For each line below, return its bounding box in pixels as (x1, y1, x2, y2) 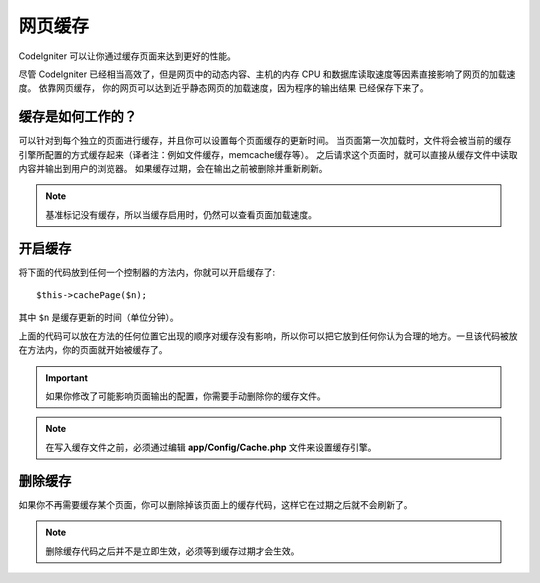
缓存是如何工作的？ (18, 108, 137, 125)
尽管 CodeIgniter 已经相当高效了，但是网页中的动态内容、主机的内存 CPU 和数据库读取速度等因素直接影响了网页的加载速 (18, 68, 516, 80)
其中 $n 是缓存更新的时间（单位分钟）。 (18, 311, 179, 324)
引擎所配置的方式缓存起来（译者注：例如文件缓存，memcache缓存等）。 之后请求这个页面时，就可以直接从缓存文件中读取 (18, 148, 519, 160)
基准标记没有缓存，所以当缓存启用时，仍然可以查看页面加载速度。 (45, 208, 317, 220)
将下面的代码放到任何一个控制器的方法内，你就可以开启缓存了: (18, 266, 276, 278)
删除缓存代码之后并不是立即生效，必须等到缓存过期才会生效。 (45, 545, 300, 557)
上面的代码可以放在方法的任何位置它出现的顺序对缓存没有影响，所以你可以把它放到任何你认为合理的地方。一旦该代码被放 (18, 330, 518, 342)
